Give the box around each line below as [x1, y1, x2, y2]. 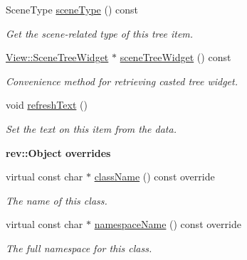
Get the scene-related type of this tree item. [6, 26, 194, 40]
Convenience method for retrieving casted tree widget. [6, 73, 238, 88]
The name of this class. [6, 193, 107, 207]
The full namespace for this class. [6, 240, 152, 255]
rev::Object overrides [6, 145, 111, 160]
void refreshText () [6, 97, 88, 112]
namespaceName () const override [94, 217, 241, 232]
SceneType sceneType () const [6, 2, 139, 16]
